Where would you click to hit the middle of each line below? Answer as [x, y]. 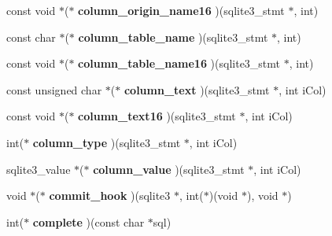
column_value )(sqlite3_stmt [169, 169]
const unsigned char [54, 89]
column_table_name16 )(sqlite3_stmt [179, 63]
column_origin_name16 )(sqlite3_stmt [181, 10]
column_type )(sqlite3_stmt [107, 142]
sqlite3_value [39, 169]
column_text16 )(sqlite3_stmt [157, 116]
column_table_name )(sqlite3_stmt [173, 37]
